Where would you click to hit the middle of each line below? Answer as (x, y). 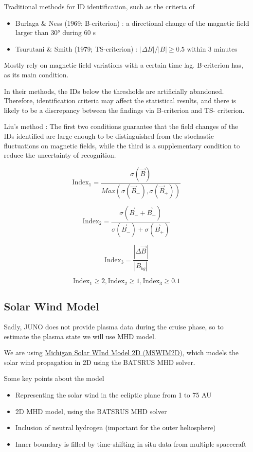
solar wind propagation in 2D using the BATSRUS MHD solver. (99, 362)
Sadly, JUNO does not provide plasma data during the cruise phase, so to (114, 326)
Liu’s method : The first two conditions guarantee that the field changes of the (121, 126)
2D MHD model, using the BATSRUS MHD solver (91, 411)
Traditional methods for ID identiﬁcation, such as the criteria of (99, 6)
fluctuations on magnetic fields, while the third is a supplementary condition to (122, 145)
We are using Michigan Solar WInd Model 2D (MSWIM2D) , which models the (121, 353)
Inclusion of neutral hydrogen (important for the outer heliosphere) (116, 427)
